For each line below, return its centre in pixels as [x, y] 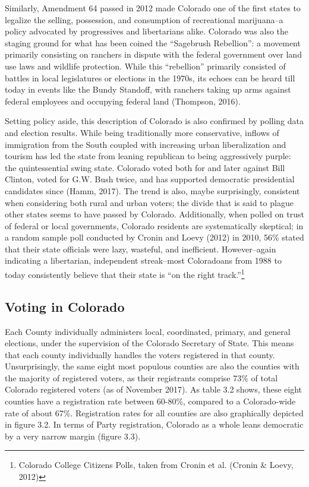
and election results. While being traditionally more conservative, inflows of [142, 132]
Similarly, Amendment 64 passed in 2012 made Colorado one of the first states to [153, 8]
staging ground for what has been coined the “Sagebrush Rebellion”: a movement [153, 42]
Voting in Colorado [65, 306]
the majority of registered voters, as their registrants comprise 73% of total [141, 377]
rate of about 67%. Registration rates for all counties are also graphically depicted [154, 412]
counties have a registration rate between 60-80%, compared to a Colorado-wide [150, 401]
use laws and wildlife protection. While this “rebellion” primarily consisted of [145, 66]
